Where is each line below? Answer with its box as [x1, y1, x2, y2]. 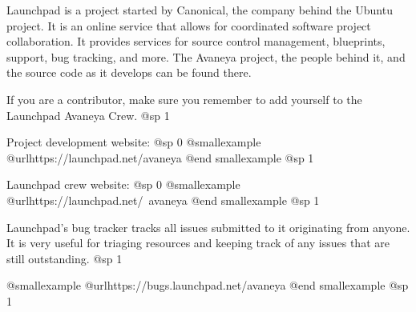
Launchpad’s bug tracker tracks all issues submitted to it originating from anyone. [6, 218, 410, 235]
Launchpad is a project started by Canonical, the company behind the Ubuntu [6, 2, 393, 18]
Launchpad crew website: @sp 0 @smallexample [6, 176, 240, 193]
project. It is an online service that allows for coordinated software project [6, 17, 371, 34]
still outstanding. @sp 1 [6, 250, 123, 266]
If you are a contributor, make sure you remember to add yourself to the [6, 90, 362, 107]
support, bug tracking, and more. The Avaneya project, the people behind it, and [6, 48, 406, 65]
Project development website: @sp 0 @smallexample [6, 134, 261, 150]
